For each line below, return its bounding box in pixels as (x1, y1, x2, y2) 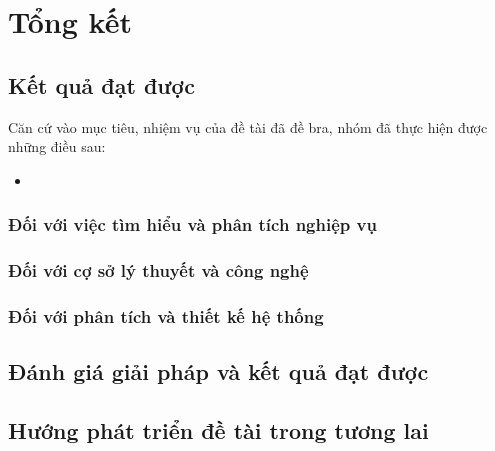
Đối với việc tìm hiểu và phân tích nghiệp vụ (8, 212, 377, 237)
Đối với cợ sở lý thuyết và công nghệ (8, 258, 309, 283)
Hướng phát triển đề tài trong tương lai (8, 415, 429, 446)
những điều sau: (8, 136, 106, 157)
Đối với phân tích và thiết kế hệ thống (8, 303, 324, 328)
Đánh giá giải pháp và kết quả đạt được (8, 356, 429, 387)
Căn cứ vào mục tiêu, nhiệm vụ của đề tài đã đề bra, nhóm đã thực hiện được (8, 116, 488, 137)
